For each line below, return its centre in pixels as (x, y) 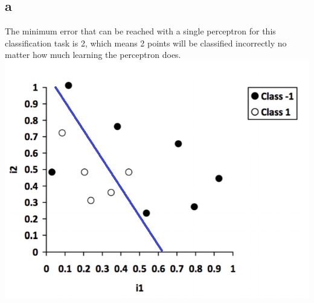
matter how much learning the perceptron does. (93, 55)
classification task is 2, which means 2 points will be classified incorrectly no (146, 43)
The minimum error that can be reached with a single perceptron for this (140, 31)
